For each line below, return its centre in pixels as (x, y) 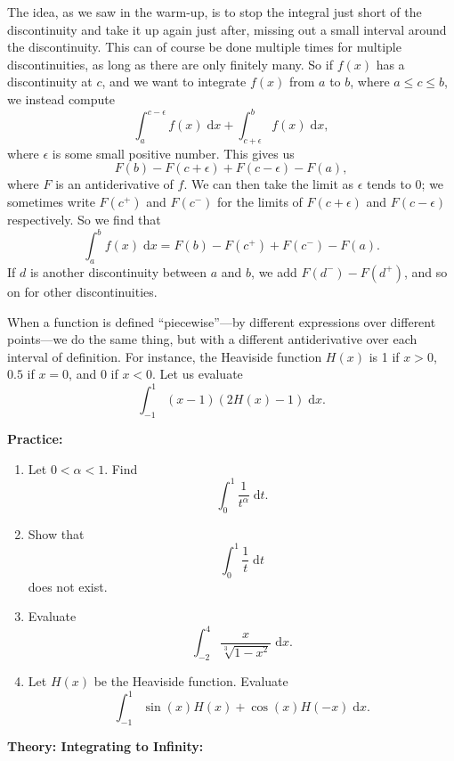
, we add (274, 271)
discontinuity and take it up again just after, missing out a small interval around (227, 29)
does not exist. (68, 586)
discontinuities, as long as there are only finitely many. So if (170, 64)
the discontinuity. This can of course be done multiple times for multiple (204, 47)
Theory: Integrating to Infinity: (105, 745)
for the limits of (260, 202)
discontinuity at (50, 82)
